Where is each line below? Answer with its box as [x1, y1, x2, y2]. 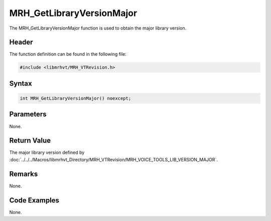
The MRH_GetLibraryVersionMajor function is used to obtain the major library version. [9, 25, 187, 31]
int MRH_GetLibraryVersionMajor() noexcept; [20, 96, 131, 101]
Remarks [9, 169, 38, 178]
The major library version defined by [9, 149, 85, 155]
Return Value [9, 136, 51, 145]
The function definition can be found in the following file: [9, 51, 126, 57]
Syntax [9, 79, 32, 88]
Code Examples [9, 196, 60, 204]
